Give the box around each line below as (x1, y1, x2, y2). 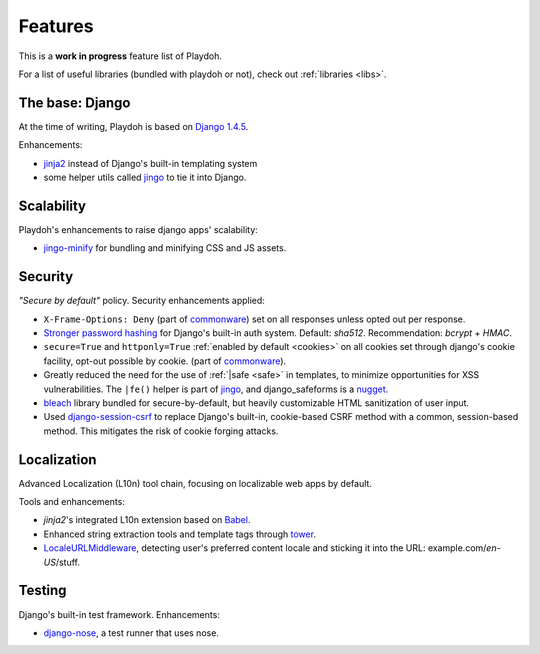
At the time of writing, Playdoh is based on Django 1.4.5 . (18, 120, 249, 132)
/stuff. (55, 556, 80, 568)
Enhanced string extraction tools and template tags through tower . (43, 528, 317, 540)
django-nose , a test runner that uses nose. (43, 626, 220, 639)
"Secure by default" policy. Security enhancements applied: (18, 295, 265, 307)
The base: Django (18, 94, 131, 111)
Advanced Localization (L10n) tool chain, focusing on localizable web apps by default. (18, 477, 372, 489)
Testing (18, 582, 67, 599)
